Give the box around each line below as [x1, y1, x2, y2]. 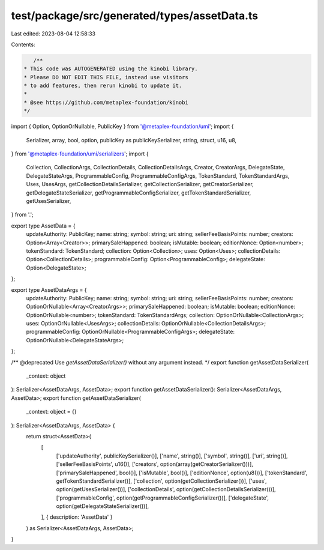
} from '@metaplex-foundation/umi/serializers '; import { [11, 150, 149, 157]
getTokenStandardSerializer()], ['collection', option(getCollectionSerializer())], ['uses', [56, 477, 267, 485]
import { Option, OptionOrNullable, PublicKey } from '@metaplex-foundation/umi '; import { [11, 123, 234, 130]
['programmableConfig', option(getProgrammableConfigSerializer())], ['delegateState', [56, 494, 269, 501]
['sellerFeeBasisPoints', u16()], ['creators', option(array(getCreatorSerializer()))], [56, 461, 253, 468]
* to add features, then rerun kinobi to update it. [23, 82, 182, 89]
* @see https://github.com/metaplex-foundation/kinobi [23, 99, 188, 106]
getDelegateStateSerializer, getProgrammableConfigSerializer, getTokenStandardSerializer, [26, 189, 251, 196]
